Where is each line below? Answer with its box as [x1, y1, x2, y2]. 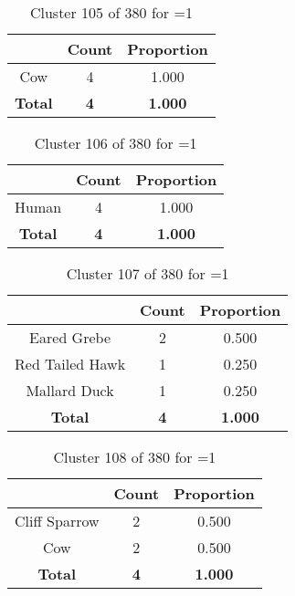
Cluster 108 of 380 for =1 [53, 446, 216, 467]
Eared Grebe [29, 327, 111, 348]
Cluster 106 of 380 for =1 [34, 132, 197, 153]
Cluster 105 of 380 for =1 [29, 2, 193, 23]
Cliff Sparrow [15, 510, 100, 531]
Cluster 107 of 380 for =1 [66, 263, 229, 284]
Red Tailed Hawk [15, 353, 126, 374]
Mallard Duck [26, 380, 114, 401]
